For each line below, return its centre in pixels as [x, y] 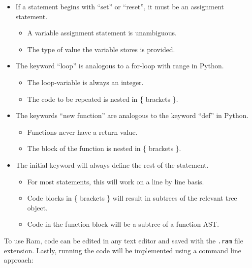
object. [37, 207]
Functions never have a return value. [82, 132]
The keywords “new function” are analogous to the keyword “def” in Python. [132, 115]
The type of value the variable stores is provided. [101, 49]
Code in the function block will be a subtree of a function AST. [123, 224]
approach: [19, 260]
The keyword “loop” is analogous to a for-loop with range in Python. [120, 66]
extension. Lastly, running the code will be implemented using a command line [123, 250]
